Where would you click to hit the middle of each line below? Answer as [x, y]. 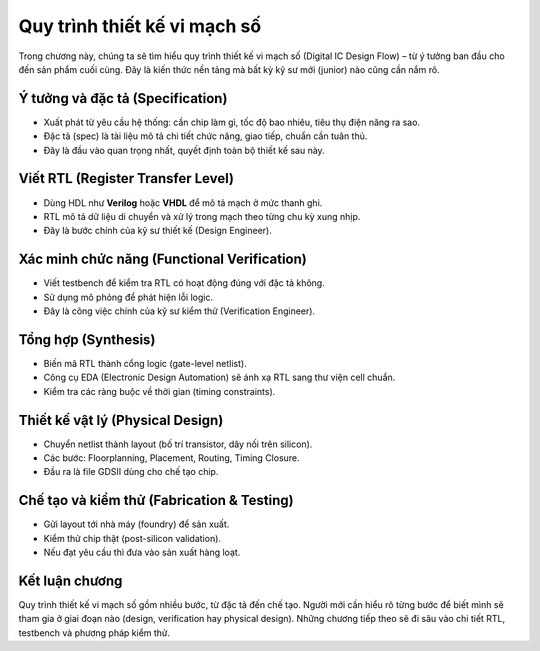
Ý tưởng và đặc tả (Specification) [123, 98]
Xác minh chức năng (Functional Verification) [162, 259]
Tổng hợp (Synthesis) [87, 339]
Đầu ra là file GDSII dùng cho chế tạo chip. [131, 472]
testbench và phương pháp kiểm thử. [94, 632]
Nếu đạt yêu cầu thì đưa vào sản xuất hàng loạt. [142, 552]
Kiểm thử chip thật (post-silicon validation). [132, 538]
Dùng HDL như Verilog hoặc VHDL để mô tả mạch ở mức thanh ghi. [183, 202]
